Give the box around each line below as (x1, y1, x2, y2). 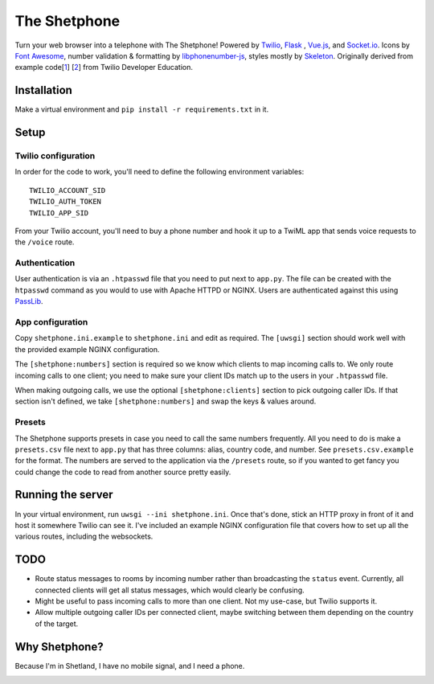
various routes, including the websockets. (14, 531, 154, 542)
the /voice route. (14, 237, 75, 247)
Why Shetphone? (14, 640, 104, 653)
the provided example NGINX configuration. (14, 344, 160, 354)
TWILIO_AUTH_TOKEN (29, 197, 102, 207)
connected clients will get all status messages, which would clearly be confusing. (35, 585, 305, 595)
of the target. (35, 619, 79, 629)
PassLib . (14, 297, 43, 306)
